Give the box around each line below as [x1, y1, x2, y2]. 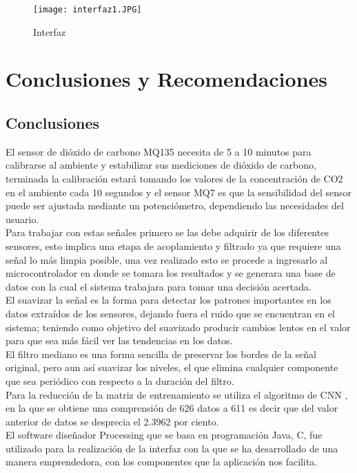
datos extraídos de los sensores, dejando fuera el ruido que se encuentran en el [6, 306, 335, 320]
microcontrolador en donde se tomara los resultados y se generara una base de [6, 266, 336, 280]
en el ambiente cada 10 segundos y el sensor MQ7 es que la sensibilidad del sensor [6, 185, 351, 199]
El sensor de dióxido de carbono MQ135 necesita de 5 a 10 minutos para [6, 144, 312, 158]
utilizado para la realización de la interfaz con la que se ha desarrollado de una [6, 441, 338, 455]
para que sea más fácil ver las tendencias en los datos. [6, 333, 233, 348]
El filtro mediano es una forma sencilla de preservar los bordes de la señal [6, 346, 316, 361]
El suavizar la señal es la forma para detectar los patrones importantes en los [6, 293, 331, 307]
